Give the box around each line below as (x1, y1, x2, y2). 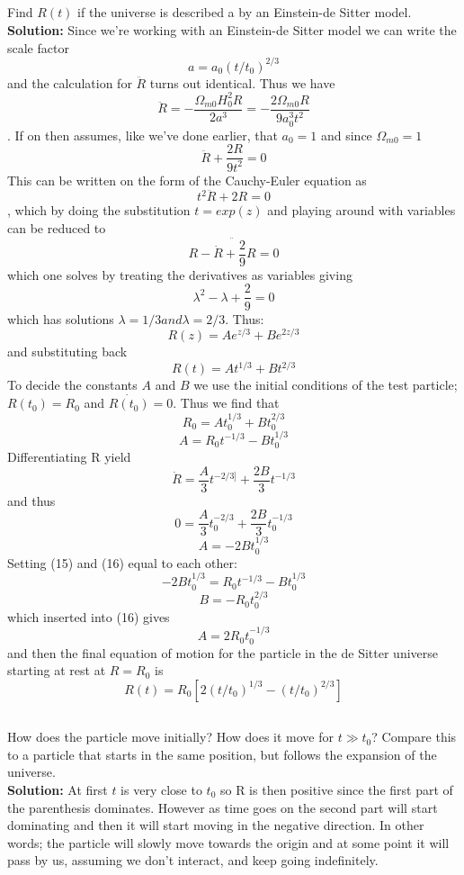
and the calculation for (7, 73, 132, 92)
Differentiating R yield (7, 447, 131, 466)
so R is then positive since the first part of (219, 780, 453, 798)
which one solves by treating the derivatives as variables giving (7, 265, 352, 284)
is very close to (120, 780, 202, 798)
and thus (7, 491, 56, 510)
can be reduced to (7, 219, 106, 237)
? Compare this (371, 727, 457, 746)
